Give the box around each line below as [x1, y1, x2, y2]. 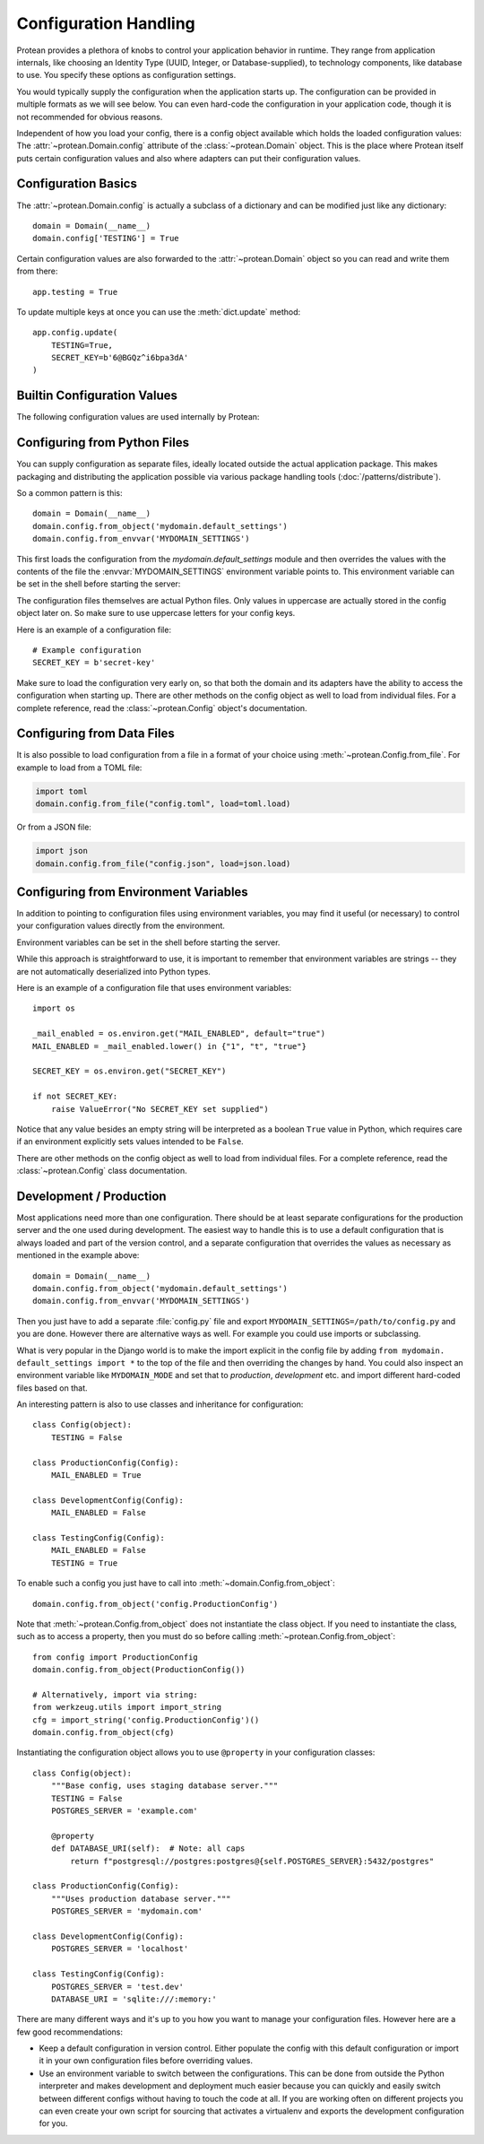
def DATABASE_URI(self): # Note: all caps [50, 1844, 246, 1853]
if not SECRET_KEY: [32, 1091, 118, 1102]
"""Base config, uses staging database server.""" [50, 1781, 279, 1791]
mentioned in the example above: [16, 1250, 140, 1261]
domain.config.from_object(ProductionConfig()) [32, 1664, 246, 1675]
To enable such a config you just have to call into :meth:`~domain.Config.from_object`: [16, 1578, 335, 1589]
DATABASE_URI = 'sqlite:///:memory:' [50, 1993, 217, 2004]
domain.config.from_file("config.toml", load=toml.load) [35, 799, 291, 809]
